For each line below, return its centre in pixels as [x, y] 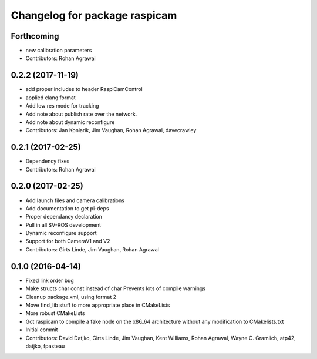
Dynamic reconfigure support [61, 233]
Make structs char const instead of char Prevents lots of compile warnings [115, 288]
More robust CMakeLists [55, 313]
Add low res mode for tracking [62, 106]
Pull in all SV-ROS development [63, 225]
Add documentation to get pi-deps [67, 208]
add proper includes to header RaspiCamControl [84, 89]
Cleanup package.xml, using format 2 [71, 297]
